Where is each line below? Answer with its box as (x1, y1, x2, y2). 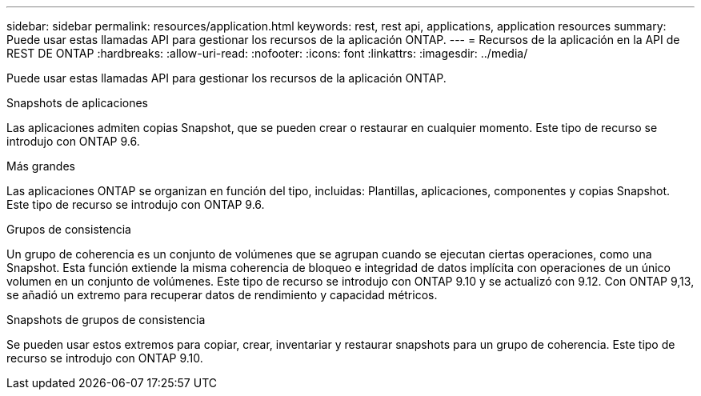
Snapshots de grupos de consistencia (6, 313, 206, 326)
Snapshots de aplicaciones (6, 96, 149, 110)
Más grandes (6, 159, 75, 173)
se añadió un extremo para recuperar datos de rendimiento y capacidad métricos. (6, 288, 438, 302)
